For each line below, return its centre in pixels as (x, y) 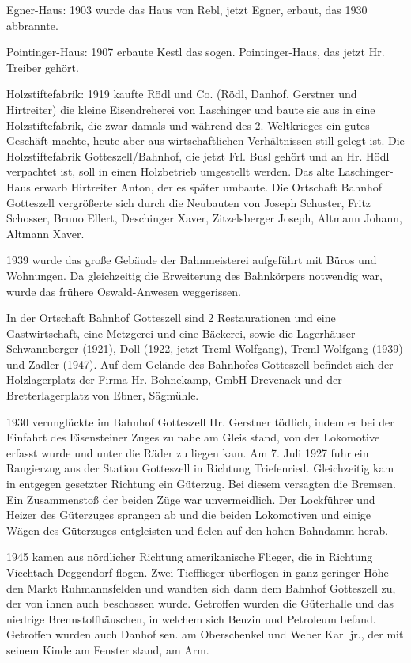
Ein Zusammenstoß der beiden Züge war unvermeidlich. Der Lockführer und (191, 499)
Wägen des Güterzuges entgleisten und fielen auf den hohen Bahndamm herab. (198, 530)
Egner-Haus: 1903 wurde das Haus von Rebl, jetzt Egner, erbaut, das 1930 (187, 9)
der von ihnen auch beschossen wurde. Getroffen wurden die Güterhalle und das (200, 603)
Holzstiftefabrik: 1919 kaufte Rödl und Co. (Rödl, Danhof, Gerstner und (182, 94)
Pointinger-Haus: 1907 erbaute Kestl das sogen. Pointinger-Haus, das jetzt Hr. (196, 52)
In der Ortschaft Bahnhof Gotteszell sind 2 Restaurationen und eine (171, 318)
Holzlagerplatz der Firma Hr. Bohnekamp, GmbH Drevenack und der (174, 379)
